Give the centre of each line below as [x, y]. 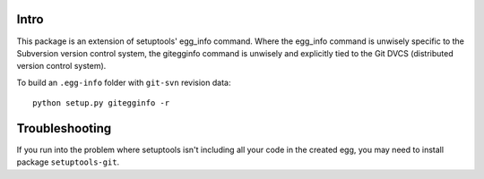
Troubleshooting [64, 128]
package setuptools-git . [68, 162]
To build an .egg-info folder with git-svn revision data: [124, 82]
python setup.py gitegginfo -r [101, 103]
